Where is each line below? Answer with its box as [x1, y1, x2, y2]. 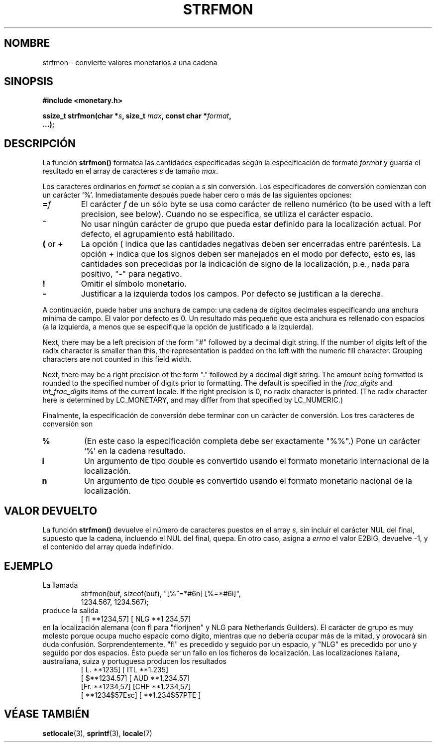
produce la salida [42, 606, 99, 615]
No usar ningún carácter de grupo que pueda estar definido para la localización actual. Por [81, 219, 422, 229]
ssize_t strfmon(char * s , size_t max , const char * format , [42, 111, 231, 120]
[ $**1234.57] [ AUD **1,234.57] [81, 673, 190, 682]
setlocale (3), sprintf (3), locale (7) [42, 729, 152, 738]
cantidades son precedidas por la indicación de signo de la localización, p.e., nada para [81, 259, 410, 269]
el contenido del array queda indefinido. [42, 542, 173, 551]
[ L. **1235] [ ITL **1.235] [81, 665, 169, 674]
